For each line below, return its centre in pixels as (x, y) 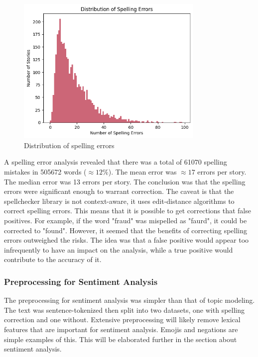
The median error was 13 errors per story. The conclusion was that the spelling (125, 181)
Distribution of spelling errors (69, 145)
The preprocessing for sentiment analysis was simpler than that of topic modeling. (129, 300)
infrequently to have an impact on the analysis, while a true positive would (119, 249)
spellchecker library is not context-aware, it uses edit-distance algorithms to (119, 201)
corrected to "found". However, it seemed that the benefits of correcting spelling (126, 230)
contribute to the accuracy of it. (53, 259)
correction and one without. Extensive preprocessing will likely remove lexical (122, 319)
